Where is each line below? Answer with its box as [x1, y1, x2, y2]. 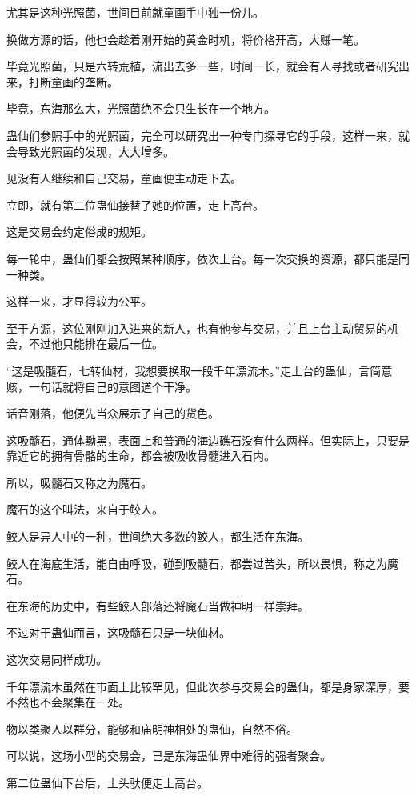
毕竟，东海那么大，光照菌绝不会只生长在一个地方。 [6, 100, 275, 117]
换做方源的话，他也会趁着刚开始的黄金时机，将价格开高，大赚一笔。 [6, 30, 365, 47]
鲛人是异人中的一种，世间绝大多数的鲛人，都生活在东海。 [6, 528, 309, 545]
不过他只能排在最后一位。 [28, 335, 163, 352]
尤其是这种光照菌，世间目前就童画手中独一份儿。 [6, 4, 264, 20]
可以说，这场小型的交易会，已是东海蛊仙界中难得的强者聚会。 [6, 747, 331, 764]
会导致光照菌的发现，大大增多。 [6, 142, 174, 159]
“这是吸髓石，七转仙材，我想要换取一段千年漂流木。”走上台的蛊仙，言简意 [6, 362, 393, 378]
